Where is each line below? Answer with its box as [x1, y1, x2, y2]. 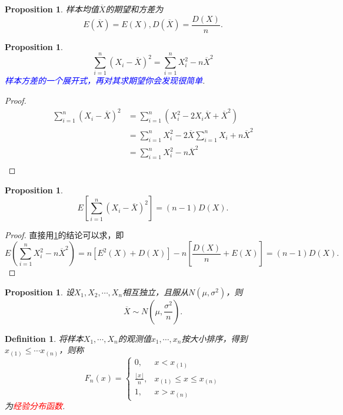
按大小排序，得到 [181, 332, 248, 344]
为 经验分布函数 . [5, 400, 65, 412]
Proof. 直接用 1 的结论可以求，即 [5, 229, 124, 241]
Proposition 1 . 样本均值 [5, 3, 99, 15]
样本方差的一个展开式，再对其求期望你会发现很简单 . [5, 74, 205, 87]
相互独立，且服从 [122, 285, 189, 298]
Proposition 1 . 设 [5, 285, 74, 298]
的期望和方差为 [105, 3, 164, 15]
